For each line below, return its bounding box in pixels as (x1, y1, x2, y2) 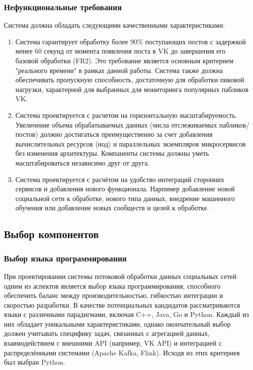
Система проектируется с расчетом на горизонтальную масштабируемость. (15, 110, 237, 120)
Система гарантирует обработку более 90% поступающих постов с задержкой (15, 36, 246, 46)
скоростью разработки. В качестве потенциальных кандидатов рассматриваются (4, 299, 240, 310)
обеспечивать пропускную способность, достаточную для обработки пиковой (15, 74, 244, 85)
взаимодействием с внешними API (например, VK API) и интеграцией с (4, 338, 222, 348)
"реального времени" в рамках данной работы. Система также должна (15, 65, 223, 75)
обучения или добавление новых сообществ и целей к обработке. (15, 203, 209, 213)
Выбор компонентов (4, 226, 99, 241)
